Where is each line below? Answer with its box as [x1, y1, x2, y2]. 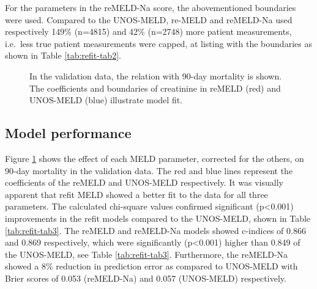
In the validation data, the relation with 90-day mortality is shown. [29, 69, 282, 82]
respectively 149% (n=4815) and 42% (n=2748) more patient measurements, [5, 25, 292, 38]
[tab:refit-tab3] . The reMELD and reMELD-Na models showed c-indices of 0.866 [5, 224, 306, 236]
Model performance [5, 123, 132, 142]
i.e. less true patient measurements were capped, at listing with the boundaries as [5, 37, 312, 49]
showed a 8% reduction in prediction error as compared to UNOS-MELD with [5, 260, 298, 273]
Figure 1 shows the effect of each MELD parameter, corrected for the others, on [5, 152, 304, 164]
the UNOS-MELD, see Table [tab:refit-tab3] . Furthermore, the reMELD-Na [5, 247, 288, 260]
